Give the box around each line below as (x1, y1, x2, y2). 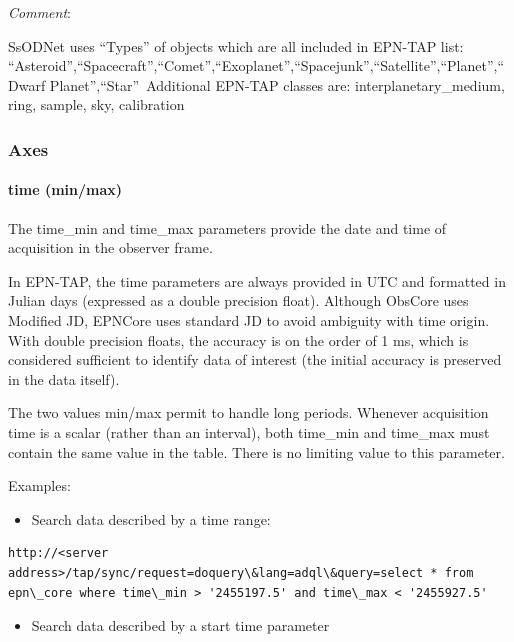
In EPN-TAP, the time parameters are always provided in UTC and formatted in (8, 270, 506, 291)
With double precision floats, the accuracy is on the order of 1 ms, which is (8, 329, 469, 350)
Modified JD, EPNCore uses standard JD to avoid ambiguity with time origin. (8, 309, 490, 330)
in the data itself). (8, 368, 120, 389)
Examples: (8, 475, 71, 496)
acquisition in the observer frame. (8, 237, 213, 258)
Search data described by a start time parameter (31, 615, 330, 636)
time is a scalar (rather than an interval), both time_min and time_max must (8, 421, 490, 442)
